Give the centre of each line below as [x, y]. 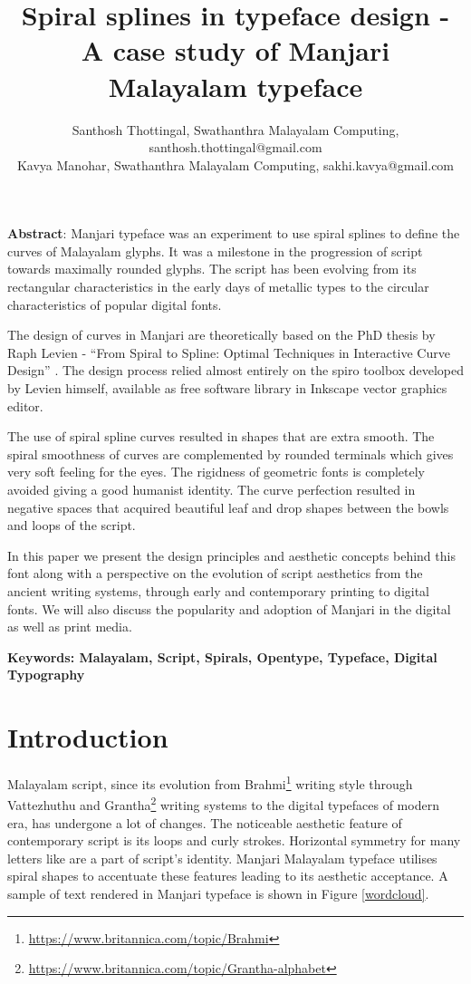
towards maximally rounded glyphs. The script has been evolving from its [212, 269]
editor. [25, 405]
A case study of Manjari [235, 50]
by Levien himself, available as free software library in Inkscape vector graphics [227, 388]
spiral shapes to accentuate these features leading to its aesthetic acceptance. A [228, 876]
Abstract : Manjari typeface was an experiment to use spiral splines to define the [234, 233]
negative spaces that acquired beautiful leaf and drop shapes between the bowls [228, 507]
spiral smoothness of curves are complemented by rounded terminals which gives [231, 453]
